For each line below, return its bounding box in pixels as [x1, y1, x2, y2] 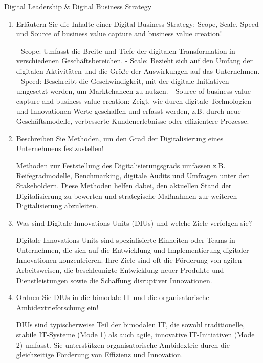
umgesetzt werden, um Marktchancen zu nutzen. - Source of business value [16, 86, 251, 96]
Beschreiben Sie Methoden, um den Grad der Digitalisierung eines [16, 133, 224, 143]
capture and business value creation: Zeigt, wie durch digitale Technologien [16, 95, 252, 106]
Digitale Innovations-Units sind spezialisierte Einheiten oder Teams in [16, 234, 235, 245]
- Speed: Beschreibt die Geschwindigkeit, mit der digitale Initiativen [16, 75, 229, 86]
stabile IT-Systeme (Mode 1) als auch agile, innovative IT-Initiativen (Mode [16, 329, 255, 340]
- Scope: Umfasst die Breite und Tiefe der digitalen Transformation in [16, 45, 235, 56]
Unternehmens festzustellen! [16, 143, 104, 154]
